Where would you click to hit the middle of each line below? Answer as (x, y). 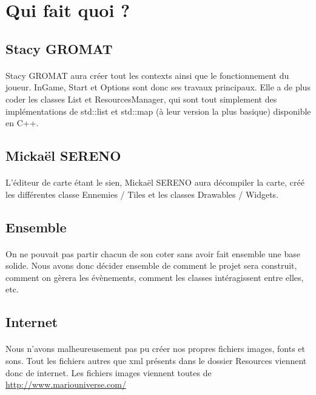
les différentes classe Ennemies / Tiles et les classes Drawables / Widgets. (142, 194)
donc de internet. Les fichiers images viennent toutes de (109, 372)
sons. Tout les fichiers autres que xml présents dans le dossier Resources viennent (156, 360)
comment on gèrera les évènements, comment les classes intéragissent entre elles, (155, 277)
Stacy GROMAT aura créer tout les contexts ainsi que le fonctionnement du (147, 75)
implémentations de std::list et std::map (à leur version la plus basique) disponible (158, 111)
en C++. (22, 123)
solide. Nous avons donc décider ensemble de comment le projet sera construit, (151, 265)
